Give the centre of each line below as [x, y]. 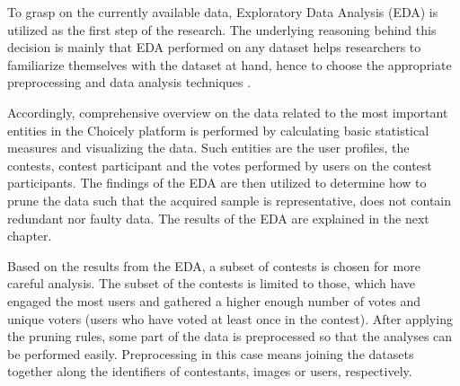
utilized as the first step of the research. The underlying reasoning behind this [222, 29]
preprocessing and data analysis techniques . [129, 82]
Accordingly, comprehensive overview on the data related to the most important [228, 112]
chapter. [30, 236]
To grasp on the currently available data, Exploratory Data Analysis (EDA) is [223, 12]
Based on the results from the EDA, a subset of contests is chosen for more [214, 265]
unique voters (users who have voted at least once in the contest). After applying [230, 318]
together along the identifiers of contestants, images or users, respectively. [210, 371]
